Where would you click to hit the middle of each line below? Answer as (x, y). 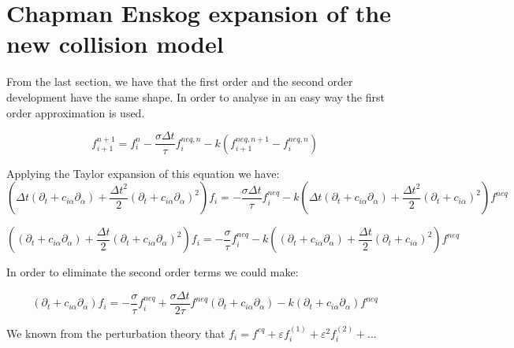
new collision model (115, 44)
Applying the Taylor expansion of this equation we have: (143, 173)
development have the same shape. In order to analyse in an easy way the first (196, 96)
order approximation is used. (76, 112)
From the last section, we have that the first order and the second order (180, 81)
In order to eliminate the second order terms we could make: (153, 272)
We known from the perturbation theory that (116, 333)
